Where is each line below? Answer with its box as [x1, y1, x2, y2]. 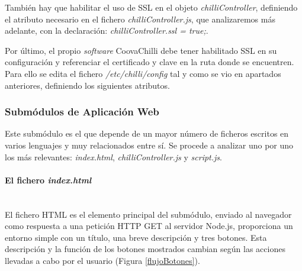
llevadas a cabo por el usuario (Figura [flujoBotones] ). [5, 254, 200, 266]
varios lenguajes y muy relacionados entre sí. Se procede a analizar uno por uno [5, 138, 294, 151]
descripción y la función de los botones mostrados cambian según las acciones [5, 243, 285, 255]
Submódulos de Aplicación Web [5, 104, 159, 119]
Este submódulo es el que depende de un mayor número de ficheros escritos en [5, 127, 289, 140]
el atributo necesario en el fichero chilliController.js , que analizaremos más [5, 12, 275, 25]
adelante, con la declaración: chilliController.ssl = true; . [5, 24, 208, 37]
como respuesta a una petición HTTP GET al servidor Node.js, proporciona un [5, 220, 293, 232]
